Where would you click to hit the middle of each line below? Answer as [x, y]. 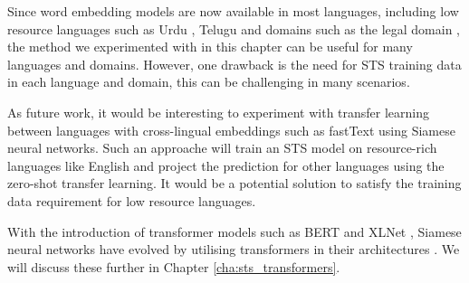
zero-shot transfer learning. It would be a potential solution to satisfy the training [234, 183]
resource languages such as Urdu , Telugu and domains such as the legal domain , [234, 28]
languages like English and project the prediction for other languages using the [226, 165]
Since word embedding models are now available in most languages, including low [233, 11]
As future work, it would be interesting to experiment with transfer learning [219, 112]
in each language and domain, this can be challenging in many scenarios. [209, 82]
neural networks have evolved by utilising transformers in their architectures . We [234, 249]
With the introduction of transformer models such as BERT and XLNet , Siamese [234, 231]
